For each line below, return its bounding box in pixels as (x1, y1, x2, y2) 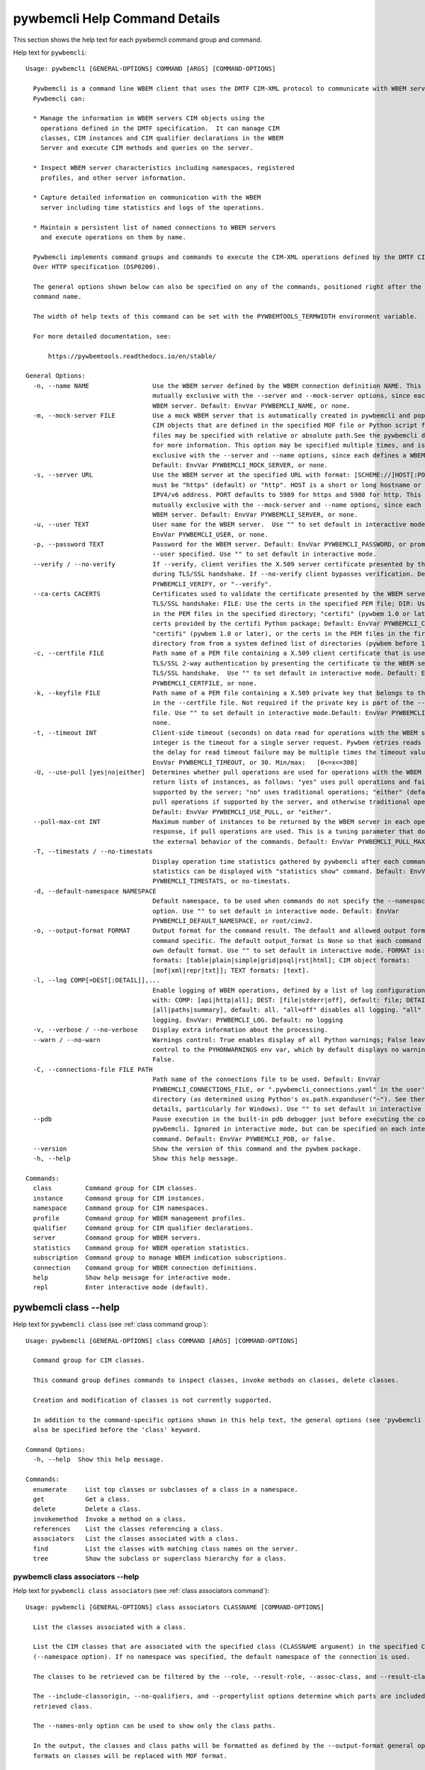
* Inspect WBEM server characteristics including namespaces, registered (33, 164, 295, 172)
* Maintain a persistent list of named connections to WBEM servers (33, 223, 276, 232)
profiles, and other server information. (40, 173, 187, 182)
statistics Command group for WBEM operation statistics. (33, 1243, 250, 1252)
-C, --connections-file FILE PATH (33, 1066, 153, 1073)
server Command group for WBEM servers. (33, 1234, 202, 1242)
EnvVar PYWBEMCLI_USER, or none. (152, 530, 268, 538)
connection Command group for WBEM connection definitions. (33, 1264, 258, 1272)
